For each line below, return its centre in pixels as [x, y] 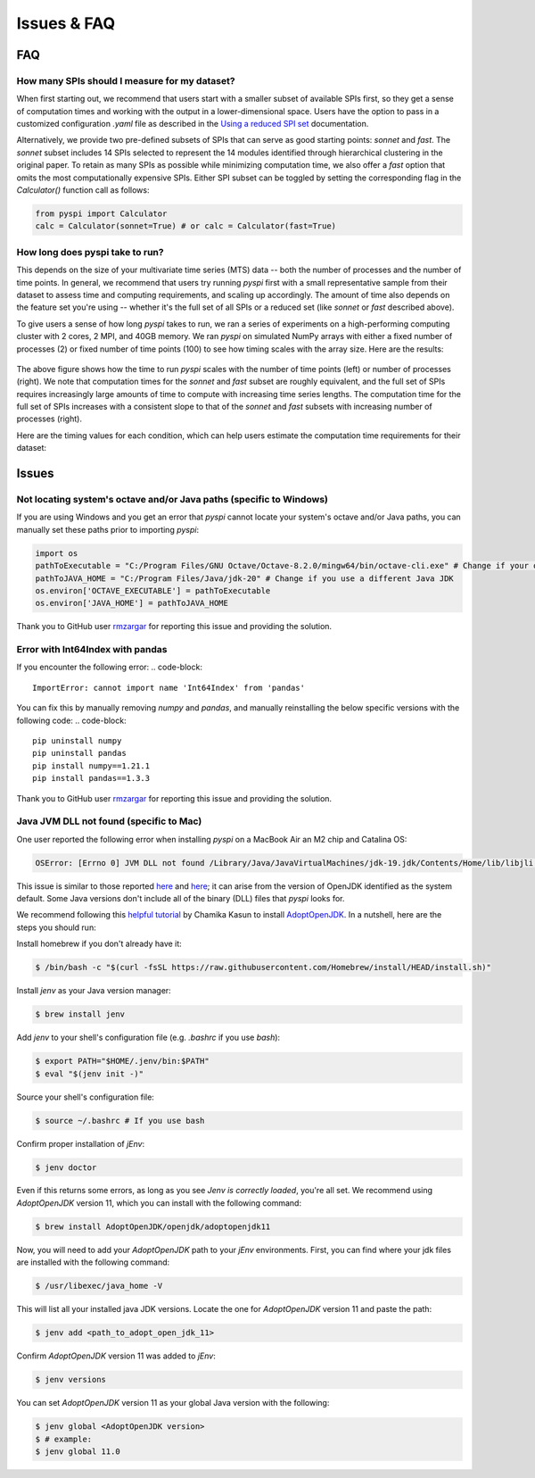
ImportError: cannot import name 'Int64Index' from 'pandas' [169, 688]
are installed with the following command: [93, 1262]
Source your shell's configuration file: [86, 1097]
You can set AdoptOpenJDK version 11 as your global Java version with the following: [173, 1403]
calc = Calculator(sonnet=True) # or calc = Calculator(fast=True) [186, 226]
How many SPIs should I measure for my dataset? [126, 80]
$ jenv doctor [66, 1167]
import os [57, 553]
